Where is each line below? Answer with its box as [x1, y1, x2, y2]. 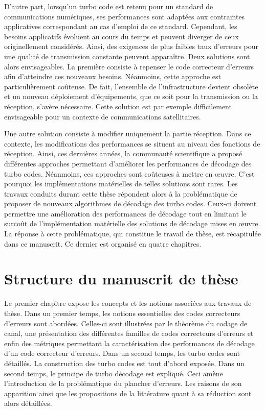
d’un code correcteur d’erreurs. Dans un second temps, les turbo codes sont [4, 348, 240, 358]
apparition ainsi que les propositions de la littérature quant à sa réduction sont [4, 388, 252, 398]
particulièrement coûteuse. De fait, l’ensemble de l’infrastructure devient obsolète [4, 81, 258, 91]
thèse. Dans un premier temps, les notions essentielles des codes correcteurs [4, 307, 240, 318]
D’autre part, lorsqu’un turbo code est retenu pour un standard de [4, 1, 213, 11]
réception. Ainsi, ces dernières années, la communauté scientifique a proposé [4, 148, 242, 159]
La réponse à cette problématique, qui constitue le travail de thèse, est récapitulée [4, 228, 261, 239]
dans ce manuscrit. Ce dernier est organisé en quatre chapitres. [4, 238, 202, 249]
